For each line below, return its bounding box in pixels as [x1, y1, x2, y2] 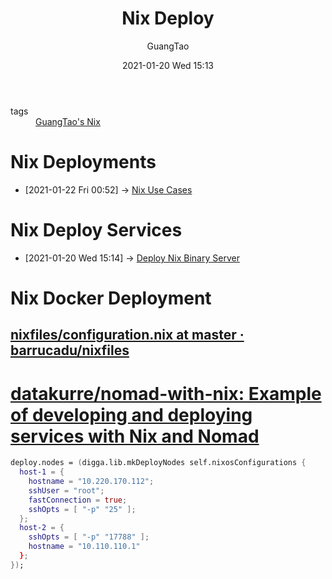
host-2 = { [19, 523, 65, 533]
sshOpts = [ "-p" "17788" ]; [28, 532, 150, 542]
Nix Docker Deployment [10, 287, 212, 309]
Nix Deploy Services [10, 219, 183, 242]
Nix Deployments [10, 151, 157, 174]
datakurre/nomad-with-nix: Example [10, 382, 322, 405]
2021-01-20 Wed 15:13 [122, 59, 214, 71]
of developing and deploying [10, 403, 253, 426]
